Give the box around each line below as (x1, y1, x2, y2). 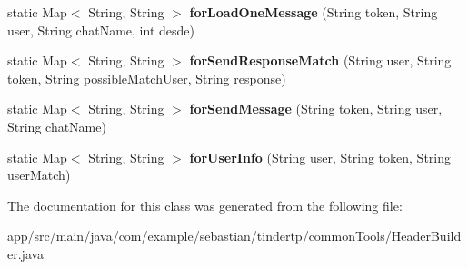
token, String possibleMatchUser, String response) (7, 68, 286, 87)
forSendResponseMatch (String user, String (189, 51, 452, 70)
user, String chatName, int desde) (7, 20, 194, 39)
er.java (7, 244, 45, 263)
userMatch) (7, 165, 71, 184)
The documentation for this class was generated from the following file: (7, 195, 403, 214)
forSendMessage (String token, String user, (189, 99, 443, 118)
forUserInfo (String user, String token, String (189, 147, 452, 166)
